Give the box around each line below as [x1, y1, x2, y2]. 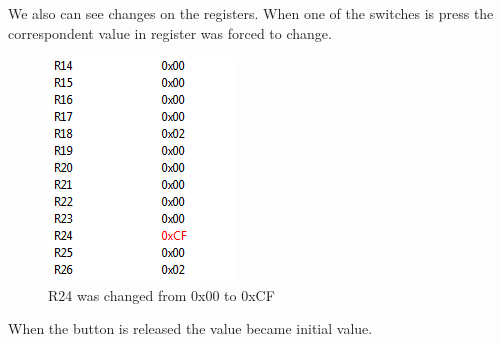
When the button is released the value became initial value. [8, 318, 373, 339]
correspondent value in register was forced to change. [8, 22, 332, 43]
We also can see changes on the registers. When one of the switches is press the [8, 3, 494, 23]
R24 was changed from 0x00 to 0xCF [48, 284, 275, 305]
